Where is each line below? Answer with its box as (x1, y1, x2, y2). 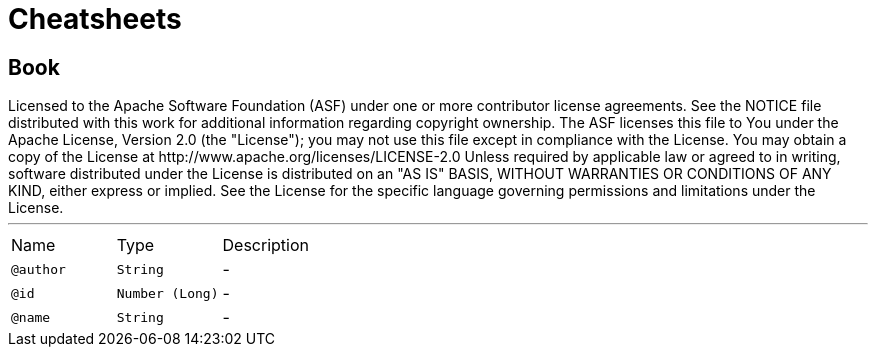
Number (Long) (116, 285, 219, 301)
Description (222, 235, 309, 256)
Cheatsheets (8, 2, 182, 36)
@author (11, 261, 66, 277)
